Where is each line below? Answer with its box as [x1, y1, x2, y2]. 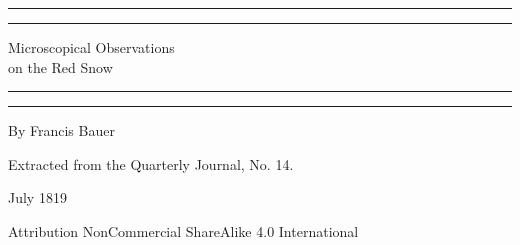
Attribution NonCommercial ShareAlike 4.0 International [8, 220, 359, 241]
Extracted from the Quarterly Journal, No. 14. [8, 153, 294, 174]
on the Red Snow [8, 56, 113, 77]
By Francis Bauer [8, 120, 115, 141]
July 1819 [8, 187, 67, 208]
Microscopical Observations [8, 37, 175, 57]
